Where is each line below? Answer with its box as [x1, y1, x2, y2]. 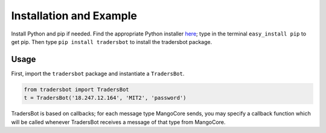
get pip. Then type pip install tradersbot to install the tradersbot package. [11, 38, 213, 45]
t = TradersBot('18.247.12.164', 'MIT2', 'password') [24, 94, 187, 102]
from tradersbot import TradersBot [24, 86, 129, 93]
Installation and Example [11, 9, 138, 22]
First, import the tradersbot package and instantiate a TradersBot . [11, 70, 185, 77]
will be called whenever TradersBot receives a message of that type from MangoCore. [11, 118, 226, 126]
